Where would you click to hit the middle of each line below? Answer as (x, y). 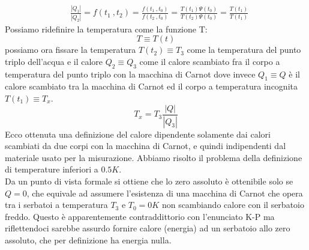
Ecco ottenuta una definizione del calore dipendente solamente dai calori (138, 134)
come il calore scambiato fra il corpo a (210, 61)
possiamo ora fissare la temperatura (70, 50)
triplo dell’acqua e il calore (54, 61)
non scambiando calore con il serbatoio (233, 205)
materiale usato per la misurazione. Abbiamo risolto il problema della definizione (154, 157)
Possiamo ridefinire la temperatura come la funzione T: (106, 29)
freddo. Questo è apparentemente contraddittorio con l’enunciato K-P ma (140, 216)
